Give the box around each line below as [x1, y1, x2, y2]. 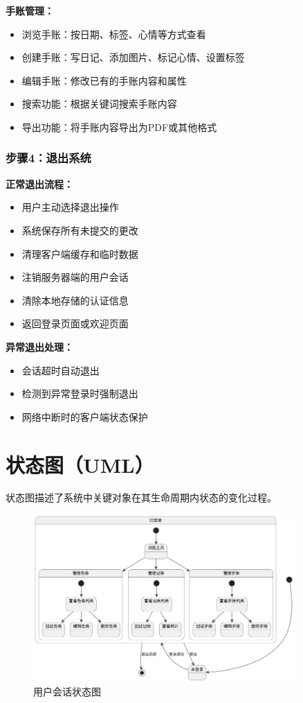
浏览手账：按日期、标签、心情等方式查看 [21, 26, 206, 41]
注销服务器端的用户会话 [21, 270, 129, 284]
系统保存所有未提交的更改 [21, 223, 138, 237]
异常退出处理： [6, 339, 73, 354]
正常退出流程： [6, 176, 73, 191]
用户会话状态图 [33, 684, 101, 698]
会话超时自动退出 [21, 363, 100, 377]
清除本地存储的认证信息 [21, 293, 129, 307]
